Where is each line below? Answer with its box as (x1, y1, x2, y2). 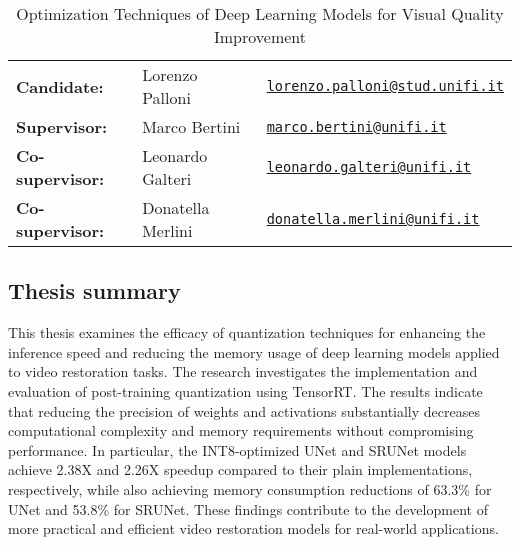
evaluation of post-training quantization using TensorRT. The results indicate (8, 380, 483, 401)
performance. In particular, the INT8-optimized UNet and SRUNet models (8, 439, 467, 460)
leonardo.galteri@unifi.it (266, 159, 472, 175)
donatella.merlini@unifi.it (266, 211, 480, 227)
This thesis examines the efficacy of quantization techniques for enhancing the (8, 322, 486, 343)
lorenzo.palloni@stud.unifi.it (266, 78, 504, 94)
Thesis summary (8, 275, 181, 306)
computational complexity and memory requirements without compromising (8, 420, 474, 441)
